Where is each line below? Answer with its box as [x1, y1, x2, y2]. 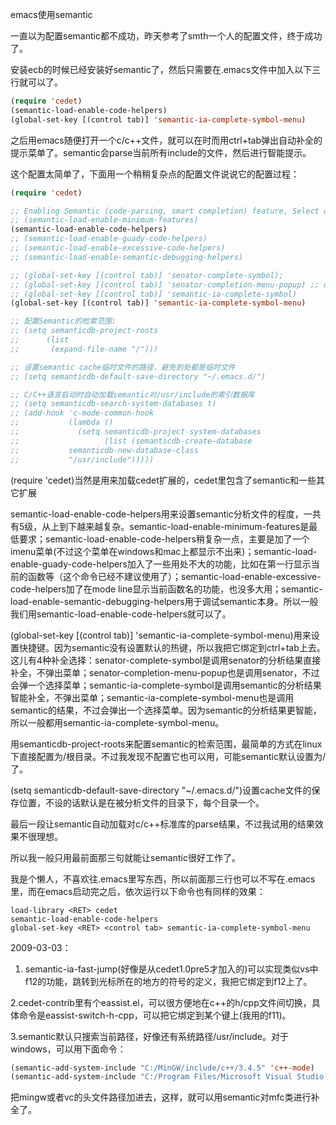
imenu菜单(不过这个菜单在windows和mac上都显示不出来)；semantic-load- [10, 545, 318, 557]
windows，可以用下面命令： [10, 1043, 127, 1055]
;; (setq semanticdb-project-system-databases [10, 427, 262, 437]
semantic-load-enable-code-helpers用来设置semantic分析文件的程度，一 [10, 508, 313, 520]
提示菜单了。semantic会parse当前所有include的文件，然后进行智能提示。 [10, 146, 312, 158]
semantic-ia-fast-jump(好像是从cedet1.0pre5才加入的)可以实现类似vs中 [24, 963, 319, 975]
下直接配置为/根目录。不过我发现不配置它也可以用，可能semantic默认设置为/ [10, 750, 327, 762]
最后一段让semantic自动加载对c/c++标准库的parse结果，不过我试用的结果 [10, 818, 315, 830]
